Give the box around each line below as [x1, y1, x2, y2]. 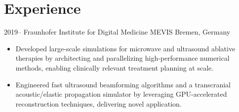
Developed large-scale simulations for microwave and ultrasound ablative [15, 43, 236, 53]
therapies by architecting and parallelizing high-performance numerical [15, 53, 230, 63]
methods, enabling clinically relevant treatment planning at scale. [15, 62, 214, 73]
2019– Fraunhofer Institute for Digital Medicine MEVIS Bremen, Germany [4, 27, 231, 37]
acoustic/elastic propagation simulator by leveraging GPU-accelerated [15, 89, 227, 99]
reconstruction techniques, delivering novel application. [15, 98, 182, 109]
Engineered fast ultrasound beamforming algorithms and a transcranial [15, 79, 231, 89]
